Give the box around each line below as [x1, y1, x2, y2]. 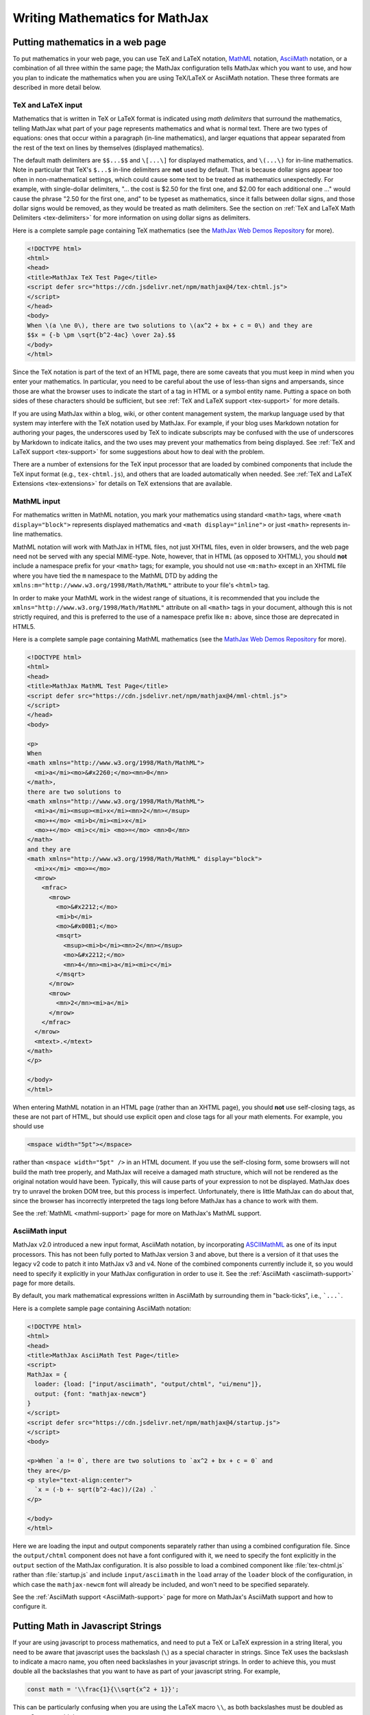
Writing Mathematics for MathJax [12, 10, 209, 25]
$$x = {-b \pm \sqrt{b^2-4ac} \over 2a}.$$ [27, 331, 176, 339]
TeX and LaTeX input [12, 100, 83, 110]
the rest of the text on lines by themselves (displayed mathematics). [12, 143, 204, 152]
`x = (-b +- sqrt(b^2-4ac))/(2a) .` [34, 1486, 158, 1493]
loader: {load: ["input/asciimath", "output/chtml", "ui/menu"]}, [34, 1380, 262, 1388]
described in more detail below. [12, 83, 102, 92]
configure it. [12, 1602, 47, 1611]
